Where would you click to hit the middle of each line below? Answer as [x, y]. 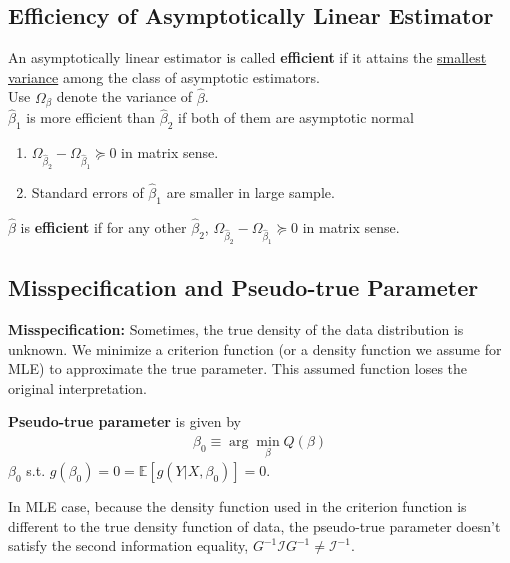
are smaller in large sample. [250, 192]
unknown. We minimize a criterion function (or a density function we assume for [255, 348]
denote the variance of [124, 96]
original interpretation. [77, 387]
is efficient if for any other [103, 227]
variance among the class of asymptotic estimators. [164, 76]
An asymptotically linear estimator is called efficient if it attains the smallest [247, 57]
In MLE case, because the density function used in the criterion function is [237, 506]
